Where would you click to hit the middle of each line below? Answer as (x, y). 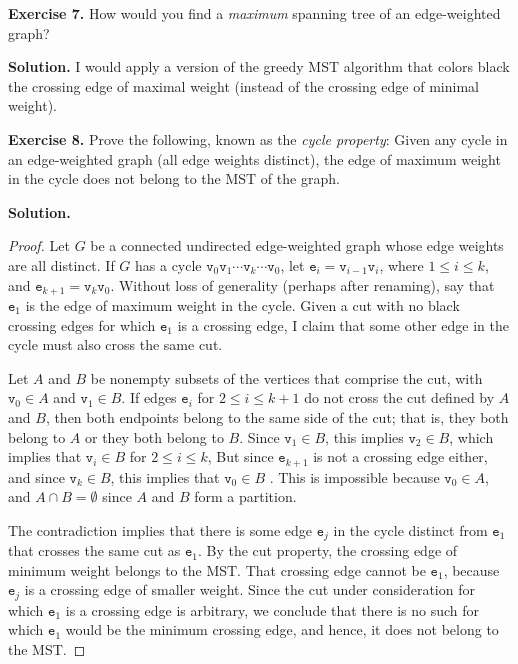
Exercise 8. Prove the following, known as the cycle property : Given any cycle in (258, 138)
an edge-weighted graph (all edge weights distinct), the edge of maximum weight (254, 158)
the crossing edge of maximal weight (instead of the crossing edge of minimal (243, 85)
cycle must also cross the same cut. (115, 344)
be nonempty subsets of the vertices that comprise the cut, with (286, 377)
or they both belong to (154, 436)
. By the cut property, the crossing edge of (327, 550)
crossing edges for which (82, 324)
